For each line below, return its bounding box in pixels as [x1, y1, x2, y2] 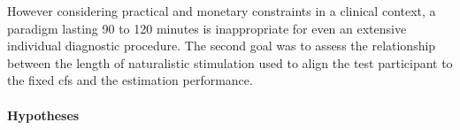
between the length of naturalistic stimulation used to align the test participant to [7, 53, 453, 72]
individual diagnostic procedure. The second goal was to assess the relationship [7, 36, 436, 55]
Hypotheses [7, 105, 80, 124]
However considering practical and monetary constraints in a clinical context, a [7, 2, 436, 19]
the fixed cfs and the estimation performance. [7, 71, 253, 89]
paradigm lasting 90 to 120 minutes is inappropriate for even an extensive [7, 19, 407, 37]
